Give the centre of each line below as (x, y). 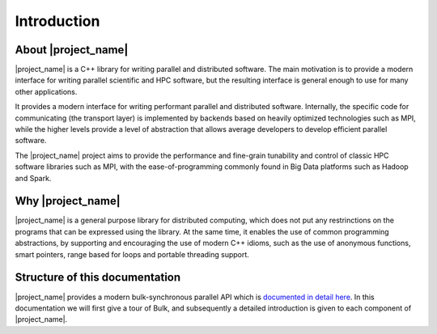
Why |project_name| (68, 201)
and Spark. (33, 178)
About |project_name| (72, 50)
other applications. (46, 91)
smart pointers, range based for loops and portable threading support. (132, 254)
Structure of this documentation (98, 278)
